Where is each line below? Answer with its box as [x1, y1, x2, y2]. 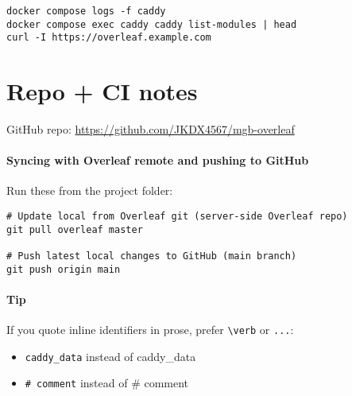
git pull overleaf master [6, 223, 143, 235]
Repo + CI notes [6, 75, 198, 107]
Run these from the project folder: [6, 182, 173, 199]
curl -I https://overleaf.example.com [6, 32, 211, 44]
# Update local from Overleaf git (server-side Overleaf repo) [6, 211, 348, 223]
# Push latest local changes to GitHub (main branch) [6, 250, 297, 262]
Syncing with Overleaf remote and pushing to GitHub [6, 152, 309, 169]
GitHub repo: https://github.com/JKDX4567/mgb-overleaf [6, 121, 295, 138]
